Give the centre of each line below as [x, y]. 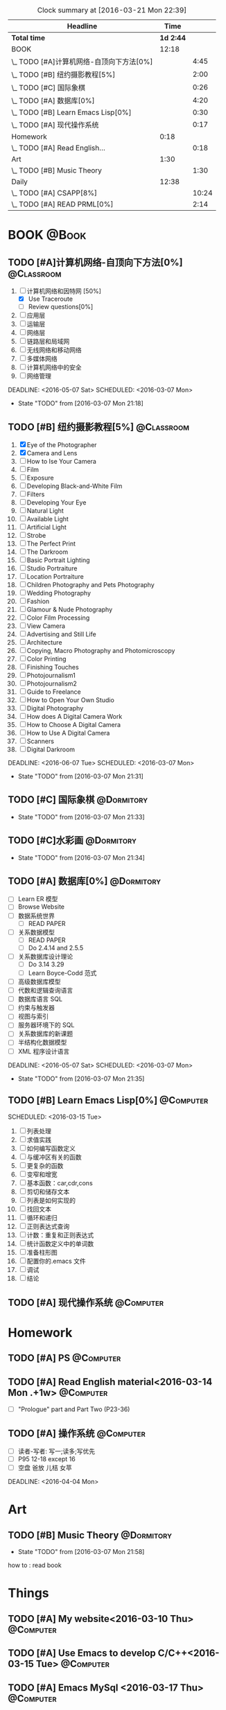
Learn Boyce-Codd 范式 [62, 972]
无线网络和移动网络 [54, 350]
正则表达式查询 [48, 1227]
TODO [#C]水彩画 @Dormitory [72, 840]
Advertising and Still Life [61, 634]
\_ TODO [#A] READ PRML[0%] [62, 204]
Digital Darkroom [51, 749]
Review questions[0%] [61, 307]
